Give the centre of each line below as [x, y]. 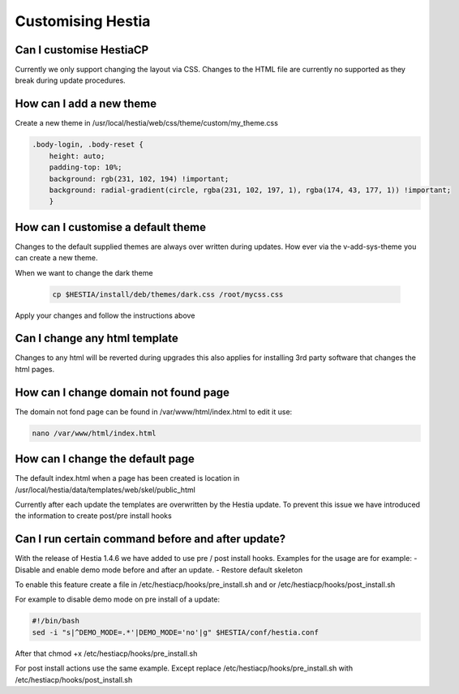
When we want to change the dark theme [84, 272]
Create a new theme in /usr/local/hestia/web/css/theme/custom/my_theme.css [147, 123]
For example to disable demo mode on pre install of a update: [118, 599]
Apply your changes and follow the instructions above [105, 315]
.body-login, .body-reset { [88, 145]
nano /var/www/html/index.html [94, 433]
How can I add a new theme [86, 104]
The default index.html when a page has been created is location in [127, 478]
